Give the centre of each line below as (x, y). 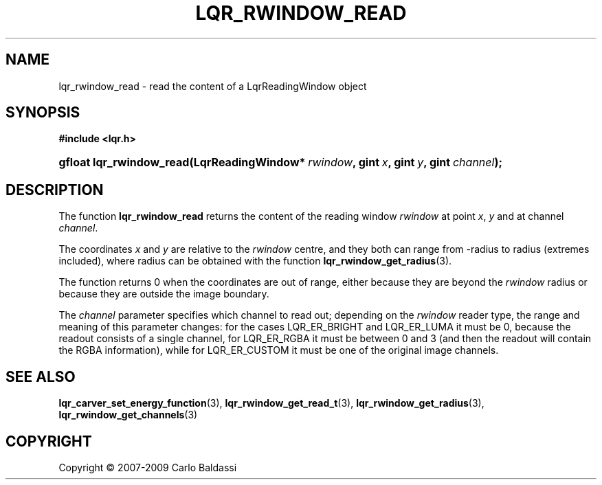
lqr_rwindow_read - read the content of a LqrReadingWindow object (213, 86)
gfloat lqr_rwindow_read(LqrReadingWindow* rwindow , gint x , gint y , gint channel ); (280, 162)
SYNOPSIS (43, 113)
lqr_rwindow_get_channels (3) (128, 415)
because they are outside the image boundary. (164, 294)
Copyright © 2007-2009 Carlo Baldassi (148, 467)
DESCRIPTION (55, 190)
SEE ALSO (41, 376)
